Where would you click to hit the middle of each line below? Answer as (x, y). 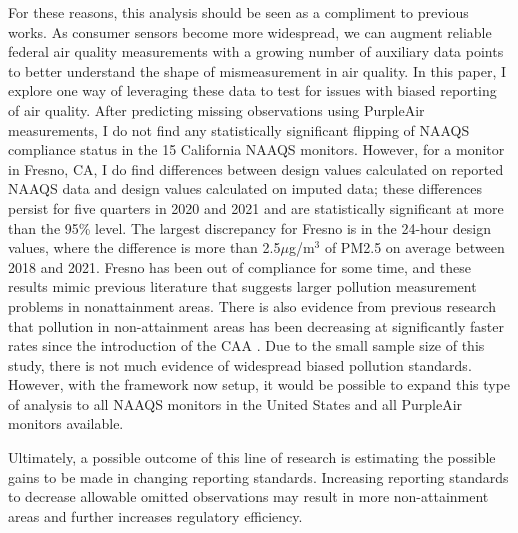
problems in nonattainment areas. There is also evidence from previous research (252, 305)
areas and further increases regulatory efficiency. (155, 515)
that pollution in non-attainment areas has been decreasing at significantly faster (256, 325)
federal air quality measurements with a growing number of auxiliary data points (256, 51)
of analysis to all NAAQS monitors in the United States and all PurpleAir (235, 403)
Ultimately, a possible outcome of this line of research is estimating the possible (252, 457)
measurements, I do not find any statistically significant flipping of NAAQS (239, 129)
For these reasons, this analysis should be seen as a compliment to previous (238, 12)
